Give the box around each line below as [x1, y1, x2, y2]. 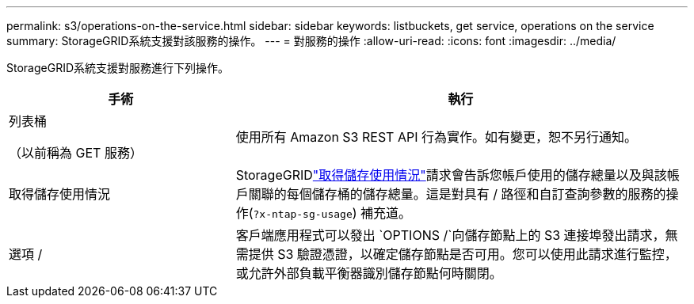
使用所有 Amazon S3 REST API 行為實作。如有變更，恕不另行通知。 [235, 129, 637, 145]
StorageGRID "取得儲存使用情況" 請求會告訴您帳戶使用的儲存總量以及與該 [235, 167, 667, 183]
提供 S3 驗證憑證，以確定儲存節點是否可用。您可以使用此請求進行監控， [248, 246, 677, 262]
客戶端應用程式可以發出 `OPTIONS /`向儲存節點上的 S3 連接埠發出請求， [235, 227, 665, 243]
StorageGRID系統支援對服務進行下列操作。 [6, 61, 230, 74]
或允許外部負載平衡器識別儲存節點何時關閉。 [235, 265, 502, 281]
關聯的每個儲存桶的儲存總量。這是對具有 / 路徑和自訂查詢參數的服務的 [248, 186, 666, 202]
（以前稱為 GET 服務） [9, 145, 143, 161]
